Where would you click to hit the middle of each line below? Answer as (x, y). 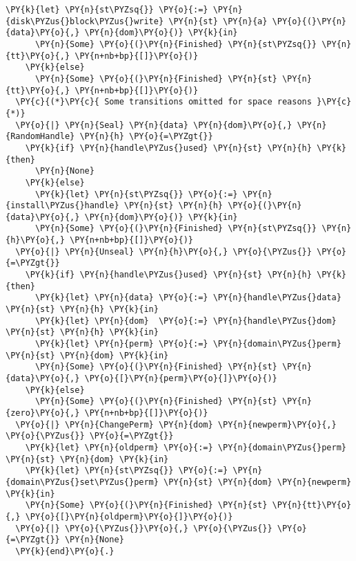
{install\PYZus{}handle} (62, 206)
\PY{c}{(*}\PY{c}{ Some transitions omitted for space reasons (164, 102)
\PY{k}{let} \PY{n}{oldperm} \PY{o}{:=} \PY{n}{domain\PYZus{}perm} (186, 447)
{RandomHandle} (40, 137)
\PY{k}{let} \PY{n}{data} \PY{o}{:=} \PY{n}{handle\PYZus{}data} (188, 298)
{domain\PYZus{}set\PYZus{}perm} (82, 482)
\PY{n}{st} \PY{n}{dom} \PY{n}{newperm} (258, 482)
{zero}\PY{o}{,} (43, 413)
